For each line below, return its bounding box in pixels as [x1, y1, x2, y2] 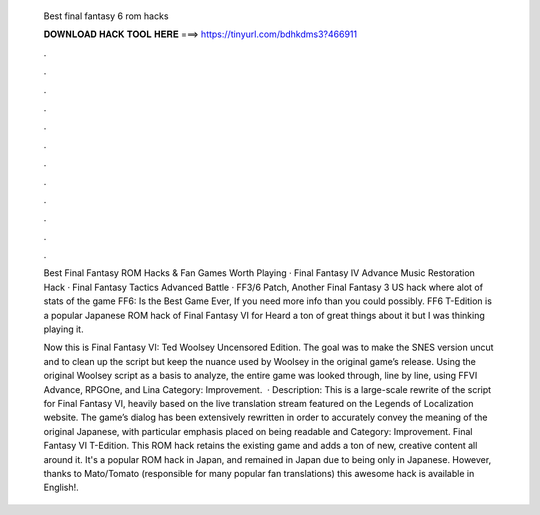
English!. [43, 481, 79, 494]
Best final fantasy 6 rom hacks [43, 10, 169, 22]
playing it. [43, 323, 84, 335]
